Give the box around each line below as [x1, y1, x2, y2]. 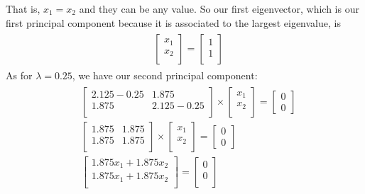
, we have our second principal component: [72, 68, 258, 83]
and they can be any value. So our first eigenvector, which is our [79, 1, 359, 16]
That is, [6, 1, 40, 16]
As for [6, 68, 33, 83]
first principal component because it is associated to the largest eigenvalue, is [6, 15, 341, 30]
